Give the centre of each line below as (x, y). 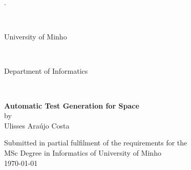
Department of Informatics (46, 71)
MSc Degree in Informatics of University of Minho (83, 152)
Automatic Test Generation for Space (72, 105)
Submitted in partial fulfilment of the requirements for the (96, 143)
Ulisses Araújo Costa (37, 125)
